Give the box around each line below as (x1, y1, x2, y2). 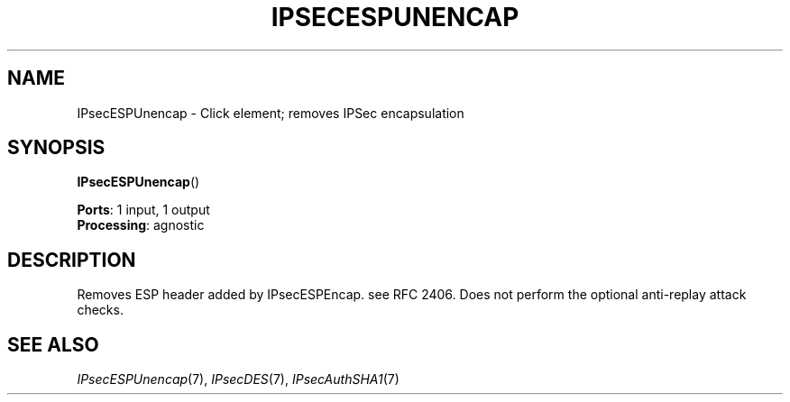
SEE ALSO (7, 333, 99, 356)
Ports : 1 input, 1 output (77, 202, 210, 218)
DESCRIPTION (7, 248, 136, 271)
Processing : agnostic (77, 217, 205, 233)
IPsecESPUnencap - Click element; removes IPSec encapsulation (77, 105, 464, 121)
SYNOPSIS (7, 136, 106, 160)
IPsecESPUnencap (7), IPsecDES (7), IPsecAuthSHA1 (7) (77, 371, 400, 388)
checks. (77, 302, 124, 318)
